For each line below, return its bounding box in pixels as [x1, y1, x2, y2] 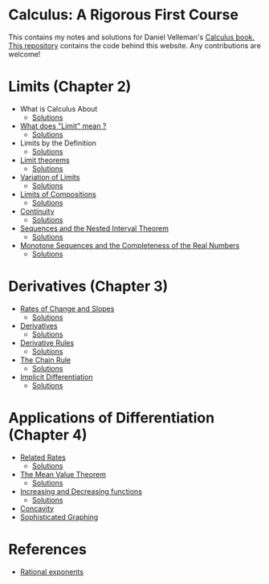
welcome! [8, 49, 41, 59]
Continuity [19, 206, 55, 216]
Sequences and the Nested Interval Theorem [19, 223, 169, 233]
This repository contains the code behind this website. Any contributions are [8, 40, 261, 50]
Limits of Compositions [19, 189, 96, 198]
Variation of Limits [19, 172, 80, 182]
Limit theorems [19, 155, 70, 165]
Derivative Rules [19, 337, 75, 347]
